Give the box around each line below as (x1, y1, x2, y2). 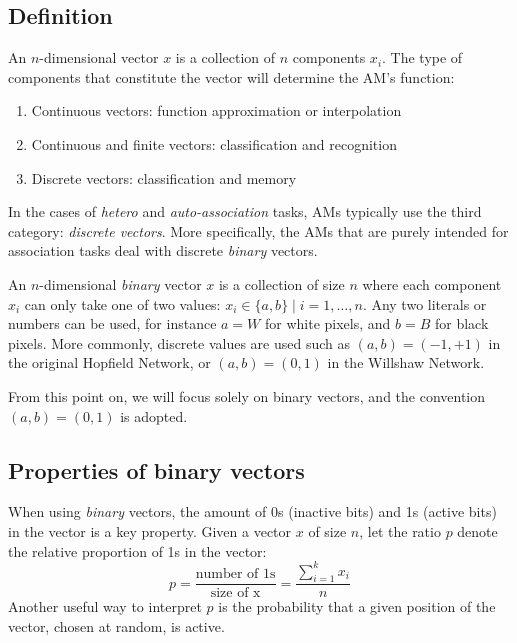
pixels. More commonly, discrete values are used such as (8, 332, 350, 353)
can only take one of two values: (24, 293, 221, 314)
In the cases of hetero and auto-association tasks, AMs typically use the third (8, 201, 482, 222)
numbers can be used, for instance (8, 313, 217, 334)
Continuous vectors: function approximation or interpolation (31, 100, 402, 121)
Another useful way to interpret (8, 596, 202, 617)
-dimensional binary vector (39, 273, 202, 294)
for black (434, 313, 489, 334)
